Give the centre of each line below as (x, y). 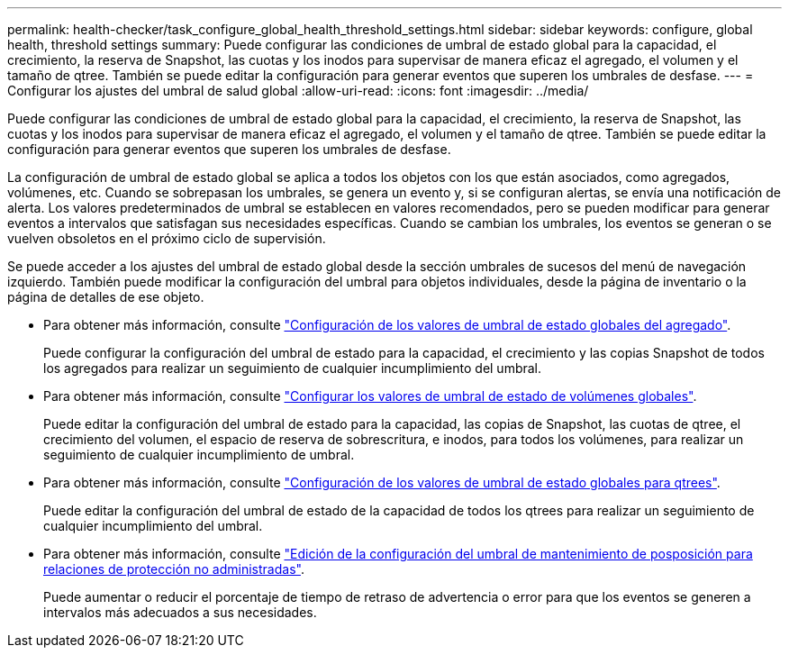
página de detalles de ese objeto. (106, 297)
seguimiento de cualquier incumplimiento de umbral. (199, 455)
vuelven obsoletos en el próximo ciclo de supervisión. (167, 238)
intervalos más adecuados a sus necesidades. (180, 612)
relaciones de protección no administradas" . (174, 569)
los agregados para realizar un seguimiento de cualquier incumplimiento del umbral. (293, 368)
